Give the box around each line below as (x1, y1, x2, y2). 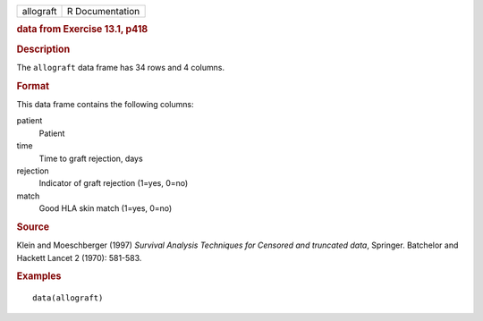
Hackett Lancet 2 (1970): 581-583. (16, 252, 142, 263)
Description (16, 43, 71, 55)
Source (16, 220, 50, 232)
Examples (16, 270, 62, 283)
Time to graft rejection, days (38, 153, 143, 164)
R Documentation (66, 5, 140, 17)
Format (16, 80, 49, 92)
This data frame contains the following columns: (16, 98, 194, 109)
